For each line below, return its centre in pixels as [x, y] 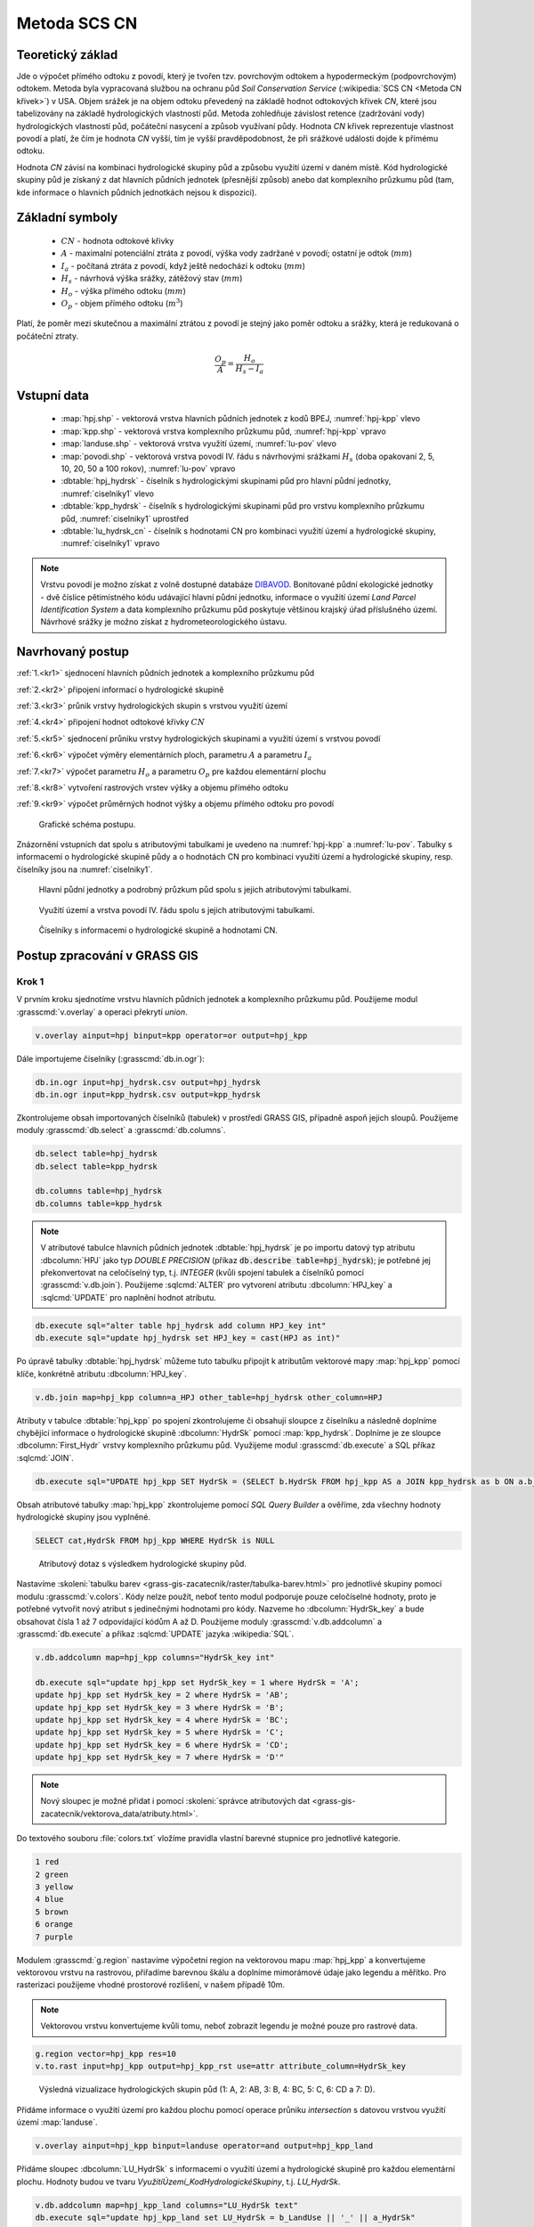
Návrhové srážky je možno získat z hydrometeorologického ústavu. [164, 622]
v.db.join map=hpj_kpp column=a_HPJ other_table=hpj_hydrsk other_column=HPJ [209, 1397]
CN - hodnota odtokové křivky [117, 241]
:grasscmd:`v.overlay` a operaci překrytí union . [102, 1012]
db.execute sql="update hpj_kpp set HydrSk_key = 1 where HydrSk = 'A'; [197, 1682]
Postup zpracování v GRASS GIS [108, 955]
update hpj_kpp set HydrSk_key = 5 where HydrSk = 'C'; [160, 1732]
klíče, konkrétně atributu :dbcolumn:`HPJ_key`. [101, 1374]
